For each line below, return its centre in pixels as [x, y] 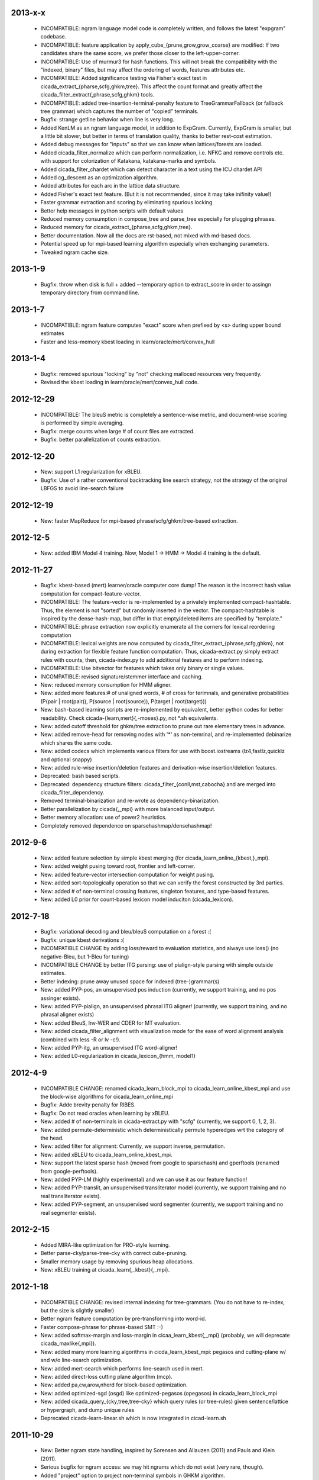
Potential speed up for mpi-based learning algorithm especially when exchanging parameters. [155, 244]
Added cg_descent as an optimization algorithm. [99, 178]
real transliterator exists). [71, 1196]
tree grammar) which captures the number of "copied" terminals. [120, 111]
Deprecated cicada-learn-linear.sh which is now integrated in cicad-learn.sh [134, 1418]
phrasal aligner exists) [67, 1015]
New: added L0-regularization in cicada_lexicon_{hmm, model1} [118, 1056]
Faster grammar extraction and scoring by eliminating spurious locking [126, 202]
